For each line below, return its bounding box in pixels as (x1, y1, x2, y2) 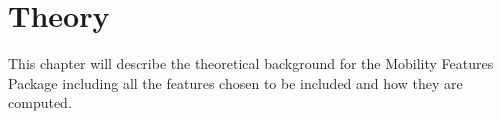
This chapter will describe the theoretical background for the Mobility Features (8, 53, 494, 74)
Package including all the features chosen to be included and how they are (8, 72, 463, 93)
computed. (8, 92, 72, 113)
